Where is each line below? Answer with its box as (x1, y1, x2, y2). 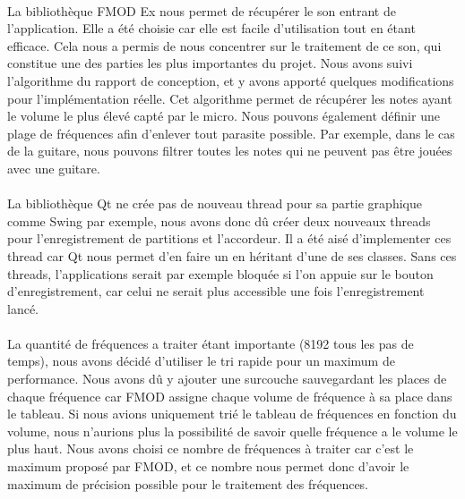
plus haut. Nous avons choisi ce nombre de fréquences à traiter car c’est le (7, 439, 414, 458)
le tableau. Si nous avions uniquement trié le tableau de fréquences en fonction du (7, 404, 457, 423)
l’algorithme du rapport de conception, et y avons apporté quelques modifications (7, 71, 454, 89)
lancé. (7, 299, 39, 317)
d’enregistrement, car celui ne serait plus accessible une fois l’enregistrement (7, 282, 425, 300)
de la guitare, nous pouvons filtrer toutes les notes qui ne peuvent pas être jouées (7, 141, 452, 160)
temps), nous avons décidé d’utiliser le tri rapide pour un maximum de (7, 351, 395, 370)
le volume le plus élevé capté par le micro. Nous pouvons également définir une (7, 106, 440, 125)
